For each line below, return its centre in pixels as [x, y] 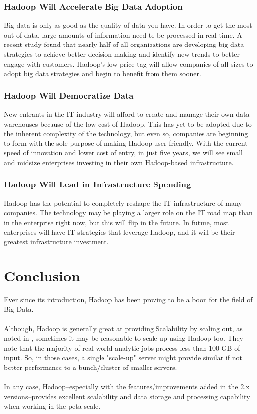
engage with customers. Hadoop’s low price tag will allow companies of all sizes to [128, 64]
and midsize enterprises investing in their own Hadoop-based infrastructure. [119, 162]
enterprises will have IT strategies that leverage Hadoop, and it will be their [120, 232]
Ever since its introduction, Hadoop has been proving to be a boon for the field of [128, 299]
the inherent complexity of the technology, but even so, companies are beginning [126, 133]
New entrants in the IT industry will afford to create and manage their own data [127, 114]
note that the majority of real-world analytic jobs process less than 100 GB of [122, 347]
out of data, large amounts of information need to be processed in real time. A [123, 34]
